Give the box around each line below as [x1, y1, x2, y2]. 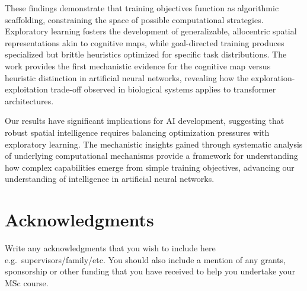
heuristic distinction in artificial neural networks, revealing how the [5, 71, 249, 84]
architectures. [5, 94, 54, 107]
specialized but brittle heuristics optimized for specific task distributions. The [5, 48, 287, 60]
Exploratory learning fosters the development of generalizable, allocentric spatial [5, 25, 297, 37]
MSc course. [5, 276, 49, 289]
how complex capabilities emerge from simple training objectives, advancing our [5, 161, 295, 173]
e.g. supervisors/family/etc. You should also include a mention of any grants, [5, 253, 286, 266]
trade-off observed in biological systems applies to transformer [50, 83, 276, 95]
